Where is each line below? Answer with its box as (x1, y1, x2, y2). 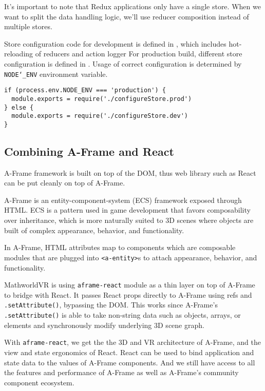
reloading (4, 48, 33, 59)
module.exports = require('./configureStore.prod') (11, 95, 192, 102)
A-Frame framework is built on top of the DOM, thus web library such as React (4, 167, 256, 178)
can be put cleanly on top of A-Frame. (4, 177, 125, 188)
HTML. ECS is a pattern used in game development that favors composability (4, 204, 251, 215)
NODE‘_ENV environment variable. (4, 68, 108, 79)
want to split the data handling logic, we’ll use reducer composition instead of (4, 11, 249, 22)
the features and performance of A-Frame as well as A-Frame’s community (4, 367, 239, 378)
